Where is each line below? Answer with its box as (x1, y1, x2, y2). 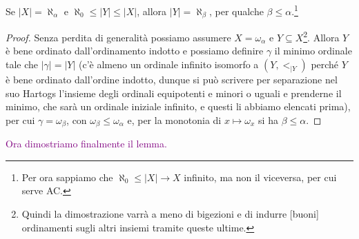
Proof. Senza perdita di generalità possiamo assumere (6, 30, 231, 44)
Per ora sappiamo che (21, 169, 113, 184)
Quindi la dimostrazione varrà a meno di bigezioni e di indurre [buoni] (21, 206, 319, 220)
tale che (6, 56, 39, 71)
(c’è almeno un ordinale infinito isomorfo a (78, 56, 259, 71)
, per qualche (208, 3, 264, 18)
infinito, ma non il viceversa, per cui (184, 169, 337, 184)
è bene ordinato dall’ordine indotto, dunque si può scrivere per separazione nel (6, 72, 338, 86)
